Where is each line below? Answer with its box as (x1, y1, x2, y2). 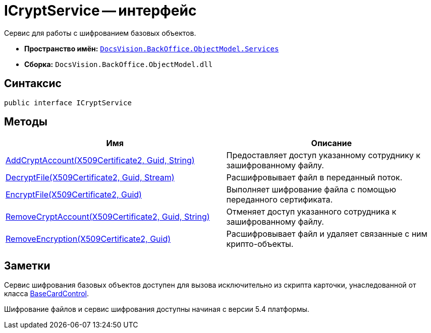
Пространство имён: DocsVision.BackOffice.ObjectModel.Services (24, 44, 279, 53)
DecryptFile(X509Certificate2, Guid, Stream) (6, 172, 175, 183)
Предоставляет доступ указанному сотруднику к (226, 150, 420, 161)
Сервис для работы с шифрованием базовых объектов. (4, 28, 196, 37)
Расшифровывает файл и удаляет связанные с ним (226, 229, 427, 239)
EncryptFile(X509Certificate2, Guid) (6, 189, 142, 200)
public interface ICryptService (4, 98, 132, 107)
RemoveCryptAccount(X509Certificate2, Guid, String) (6, 212, 210, 222)
